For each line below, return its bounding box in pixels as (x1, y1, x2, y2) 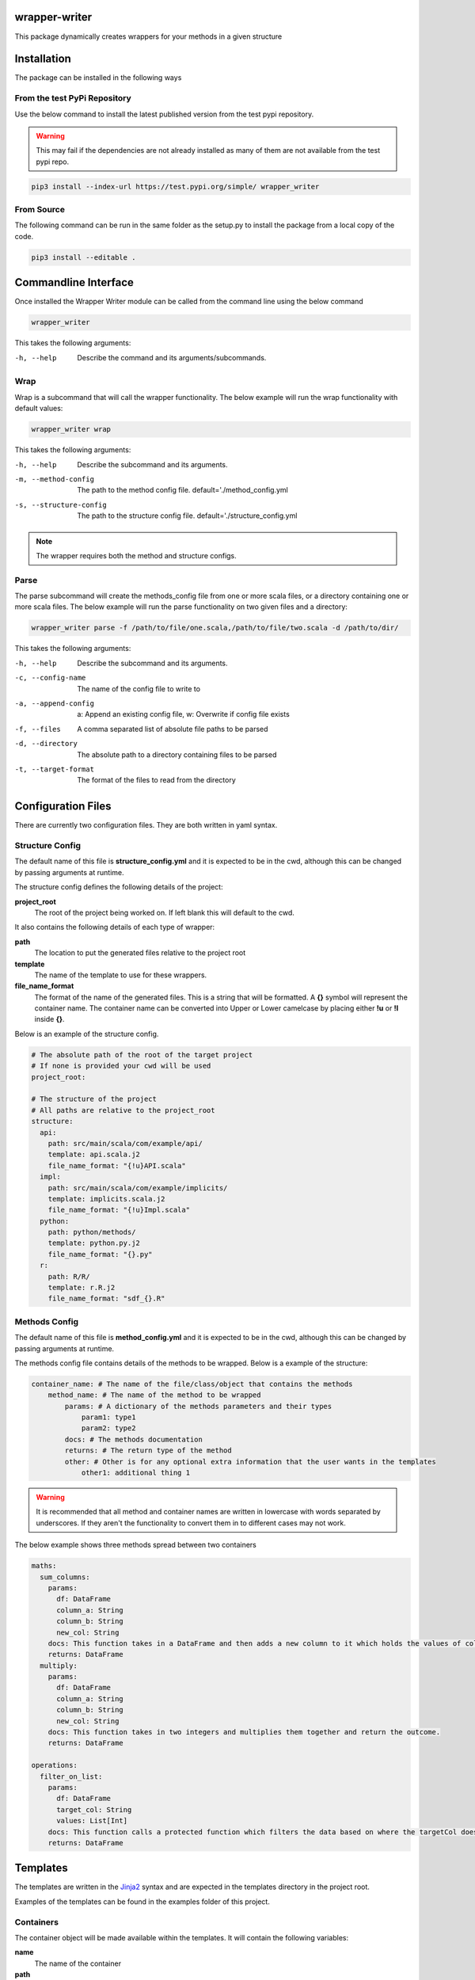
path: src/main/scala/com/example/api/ (47, 1139, 203, 1148)
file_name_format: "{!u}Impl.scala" (47, 1205, 190, 1215)
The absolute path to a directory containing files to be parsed (77, 749, 277, 760)
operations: (31, 1761, 78, 1770)
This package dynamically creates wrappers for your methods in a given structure (14, 32, 283, 41)
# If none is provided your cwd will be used (31, 1061, 211, 1071)
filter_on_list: (40, 1772, 103, 1781)
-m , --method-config (14, 474, 95, 483)
